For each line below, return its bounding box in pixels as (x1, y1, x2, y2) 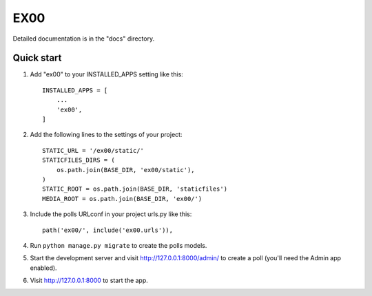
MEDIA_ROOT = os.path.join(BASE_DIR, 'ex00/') (42, 195, 203, 202)
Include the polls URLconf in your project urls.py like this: (30, 210, 192, 218)
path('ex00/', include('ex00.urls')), (42, 226, 174, 234)
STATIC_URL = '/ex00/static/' (42, 147, 145, 154)
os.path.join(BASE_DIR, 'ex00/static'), (56, 166, 196, 173)
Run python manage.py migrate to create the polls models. (30, 241, 207, 249)
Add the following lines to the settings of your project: (30, 131, 183, 139)
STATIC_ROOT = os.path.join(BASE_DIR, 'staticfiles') (42, 185, 227, 193)
